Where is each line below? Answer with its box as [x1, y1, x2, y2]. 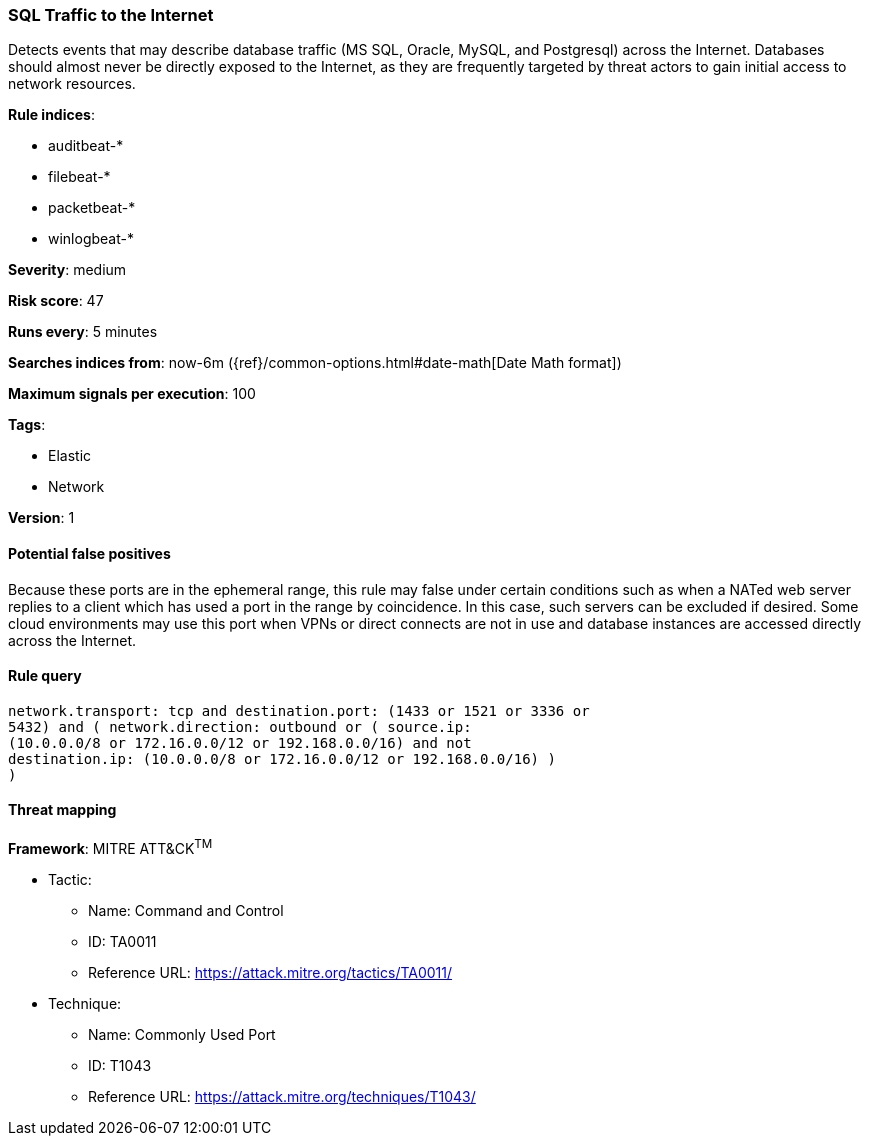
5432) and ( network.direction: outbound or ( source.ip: [8, 718, 472, 735]
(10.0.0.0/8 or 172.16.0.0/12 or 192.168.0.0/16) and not [8, 734, 472, 751]
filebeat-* [48, 168, 111, 186]
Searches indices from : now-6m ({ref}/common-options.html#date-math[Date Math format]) [8, 354, 622, 372]
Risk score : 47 [8, 292, 104, 310]
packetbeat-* [48, 199, 136, 217]
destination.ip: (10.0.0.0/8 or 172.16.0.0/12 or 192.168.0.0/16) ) [8, 750, 556, 767]
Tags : [8, 416, 46, 434]
